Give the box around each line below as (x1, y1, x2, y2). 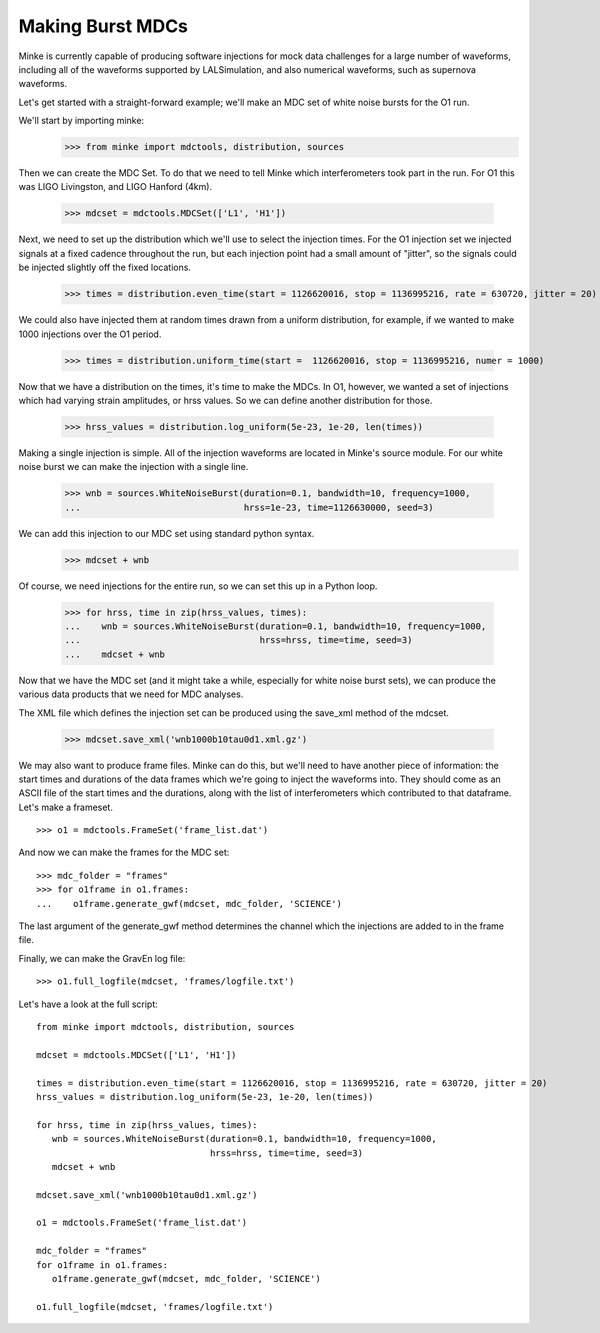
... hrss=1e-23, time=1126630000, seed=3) (64, 501, 434, 513)
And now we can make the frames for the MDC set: (18, 846, 230, 859)
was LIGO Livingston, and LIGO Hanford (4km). (18, 181, 213, 193)
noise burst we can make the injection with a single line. (18, 461, 249, 473)
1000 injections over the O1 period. (18, 328, 162, 340)
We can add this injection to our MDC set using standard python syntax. (18, 527, 315, 539)
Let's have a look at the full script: (18, 998, 159, 1010)
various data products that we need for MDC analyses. (18, 688, 244, 700)
